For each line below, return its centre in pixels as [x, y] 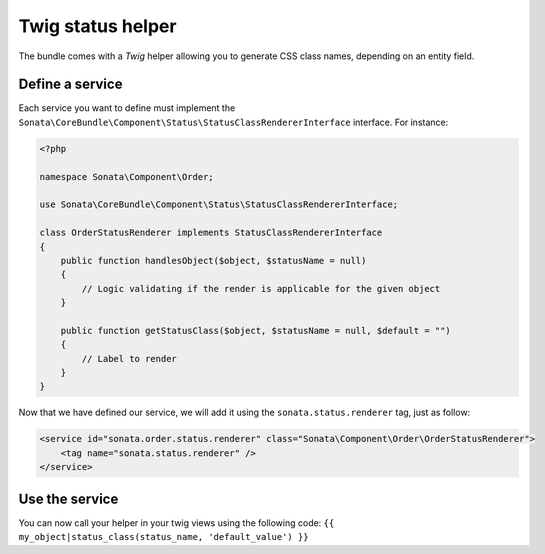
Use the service [68, 498]
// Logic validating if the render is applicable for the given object [261, 288]
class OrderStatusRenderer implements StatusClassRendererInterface [211, 233]
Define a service [70, 84]
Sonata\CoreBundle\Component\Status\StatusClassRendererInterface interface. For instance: [233, 122]
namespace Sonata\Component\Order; [126, 176]
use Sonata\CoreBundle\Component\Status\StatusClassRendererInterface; [219, 204]
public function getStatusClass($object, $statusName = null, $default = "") [256, 330]
